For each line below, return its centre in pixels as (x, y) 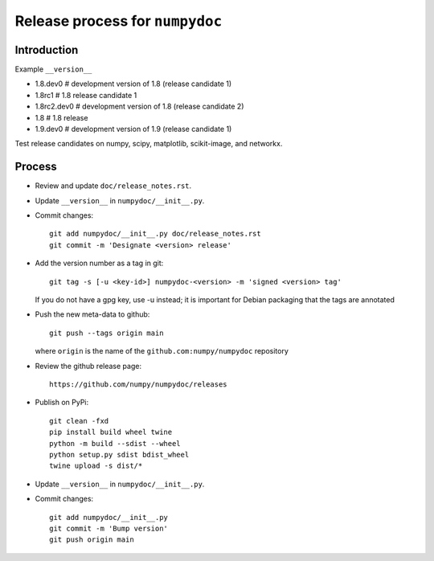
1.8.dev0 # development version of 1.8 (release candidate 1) (133, 84)
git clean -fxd (79, 421)
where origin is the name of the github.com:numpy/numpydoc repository (162, 351)
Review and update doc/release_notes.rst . (113, 186)
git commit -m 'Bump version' (109, 528)
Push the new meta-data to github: (92, 314)
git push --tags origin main (106, 333)
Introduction (47, 49)
